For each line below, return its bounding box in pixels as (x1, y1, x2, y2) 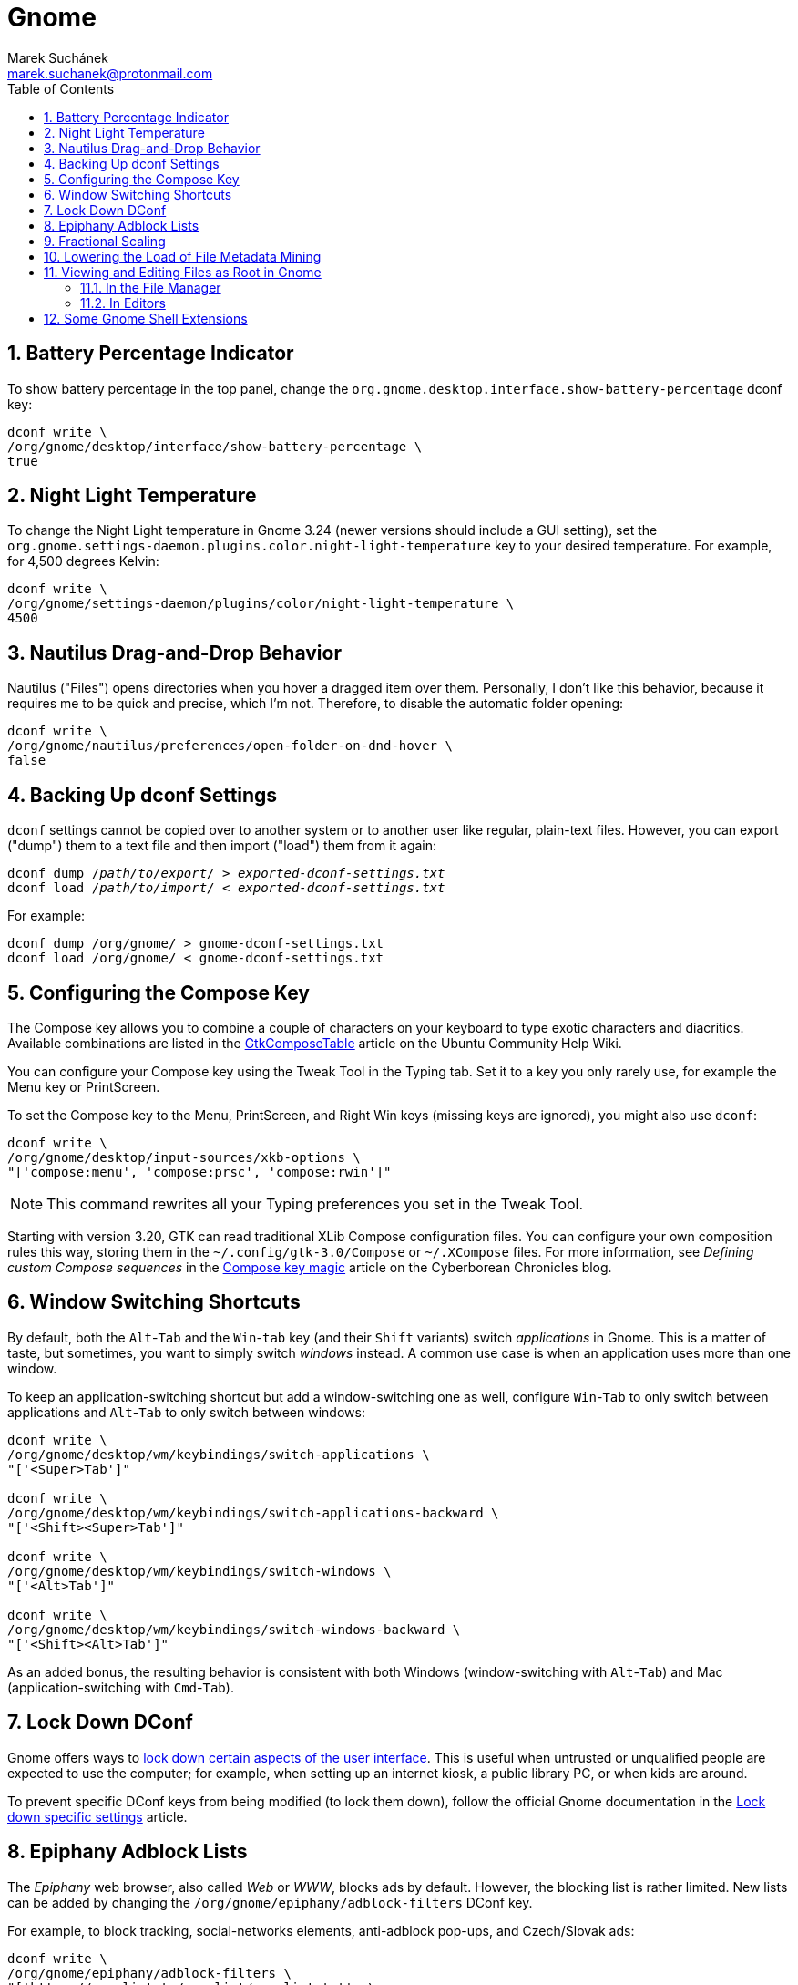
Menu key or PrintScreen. (7, 1078, 160, 1095)
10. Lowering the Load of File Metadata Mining (44, 248, 322, 264)
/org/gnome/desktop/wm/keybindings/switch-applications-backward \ (7, 1505, 499, 1520)
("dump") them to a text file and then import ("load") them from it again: (7, 838, 437, 854)
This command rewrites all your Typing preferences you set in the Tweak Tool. (46, 1194, 584, 1213)
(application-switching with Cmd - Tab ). (7, 1679, 234, 1695)
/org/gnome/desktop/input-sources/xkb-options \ (7, 1149, 361, 1165)
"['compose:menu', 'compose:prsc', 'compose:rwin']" (7, 1164, 392, 1179)
